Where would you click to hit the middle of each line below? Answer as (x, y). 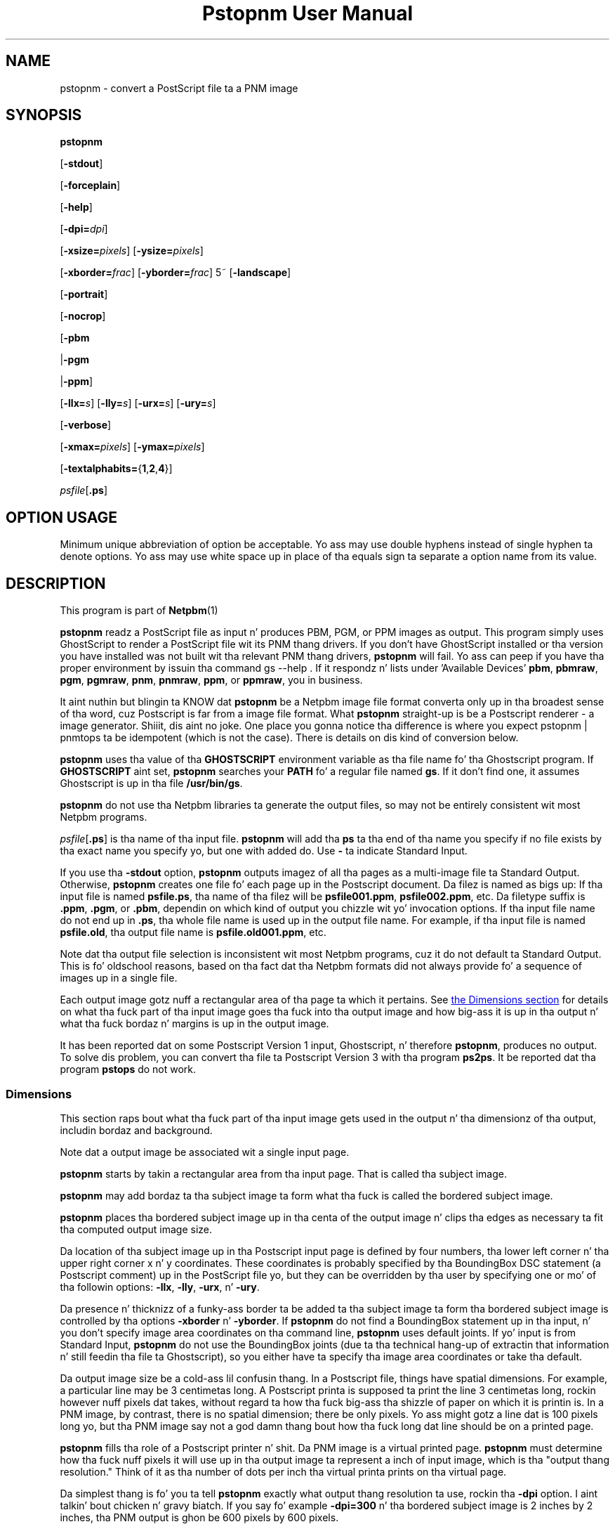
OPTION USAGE (61, 517)
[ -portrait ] (84, 294)
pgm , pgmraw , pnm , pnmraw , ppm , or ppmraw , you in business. (211, 680)
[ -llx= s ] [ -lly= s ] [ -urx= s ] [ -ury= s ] (138, 403)
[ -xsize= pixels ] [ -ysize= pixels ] (132, 251)
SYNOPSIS (44, 115)
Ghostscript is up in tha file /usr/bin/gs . (151, 783)
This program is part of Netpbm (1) (139, 611)
